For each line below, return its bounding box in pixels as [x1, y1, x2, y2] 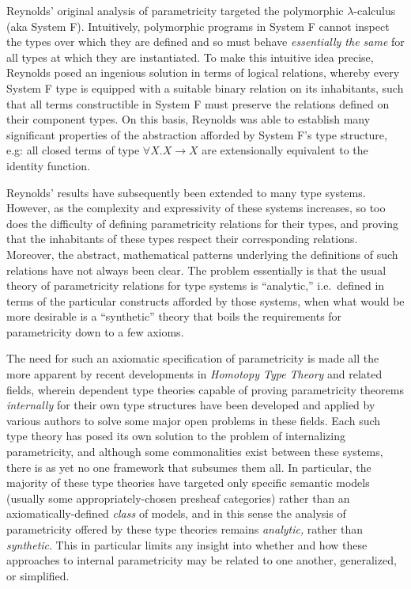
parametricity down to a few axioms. [6, 323, 184, 340]
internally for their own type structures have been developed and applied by [6, 397, 375, 413]
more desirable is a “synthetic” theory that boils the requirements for [6, 308, 342, 325]
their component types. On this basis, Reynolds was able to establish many [6, 111, 371, 127]
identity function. [6, 157, 90, 173]
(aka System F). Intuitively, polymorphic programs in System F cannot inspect [6, 17, 390, 34]
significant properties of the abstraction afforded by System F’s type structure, [6, 126, 387, 142]
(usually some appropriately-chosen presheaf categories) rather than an [6, 489, 350, 506]
